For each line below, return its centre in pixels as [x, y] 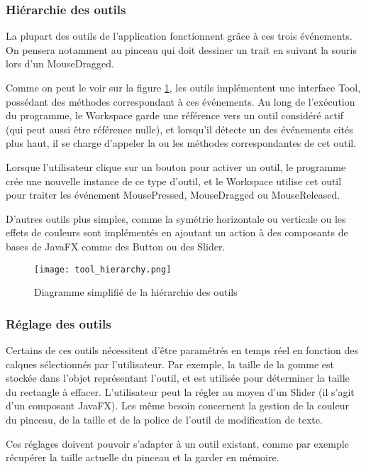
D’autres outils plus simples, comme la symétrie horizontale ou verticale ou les [176, 218]
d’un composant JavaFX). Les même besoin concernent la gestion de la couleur [177, 405]
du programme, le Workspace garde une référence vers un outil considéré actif [175, 115]
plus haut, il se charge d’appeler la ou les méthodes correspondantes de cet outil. [181, 143]
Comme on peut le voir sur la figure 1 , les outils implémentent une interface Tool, [183, 87]
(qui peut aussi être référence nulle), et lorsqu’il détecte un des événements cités [179, 129]
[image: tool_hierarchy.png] [103, 269]
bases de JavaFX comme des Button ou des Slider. [116, 246]
